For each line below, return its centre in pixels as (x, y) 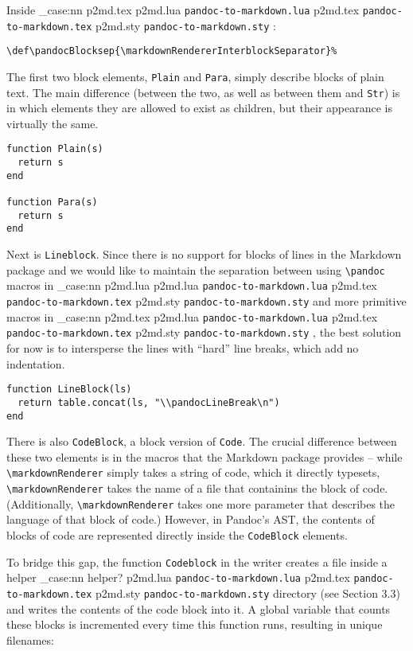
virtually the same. (53, 123)
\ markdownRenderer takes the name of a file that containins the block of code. (197, 488)
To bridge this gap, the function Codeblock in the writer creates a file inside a (197, 561)
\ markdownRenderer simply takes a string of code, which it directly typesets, (193, 472)
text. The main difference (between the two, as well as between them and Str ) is (203, 92)
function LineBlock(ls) (69, 390)
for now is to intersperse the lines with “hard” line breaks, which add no (183, 348)
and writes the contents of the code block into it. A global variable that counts (199, 608)
